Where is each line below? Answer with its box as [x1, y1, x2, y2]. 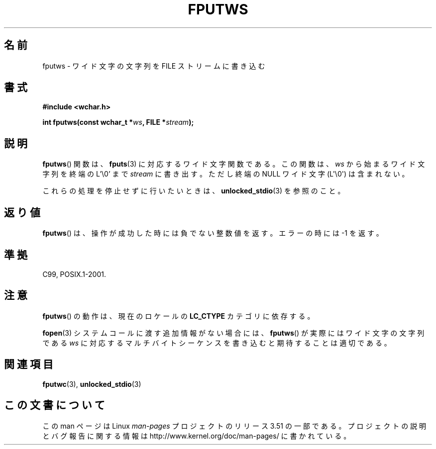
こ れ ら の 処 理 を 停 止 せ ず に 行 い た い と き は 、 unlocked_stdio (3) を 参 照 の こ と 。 [42, 186, 345, 195]
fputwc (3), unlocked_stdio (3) [42, 379, 141, 388]
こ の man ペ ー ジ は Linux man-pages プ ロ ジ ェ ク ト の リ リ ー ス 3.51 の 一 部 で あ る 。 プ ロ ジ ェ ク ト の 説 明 [42, 421, 427, 430]
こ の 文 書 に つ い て [4, 399, 105, 412]
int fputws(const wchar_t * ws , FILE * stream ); [42, 118, 194, 127]
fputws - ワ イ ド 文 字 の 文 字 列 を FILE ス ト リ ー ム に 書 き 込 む [42, 61, 265, 70]
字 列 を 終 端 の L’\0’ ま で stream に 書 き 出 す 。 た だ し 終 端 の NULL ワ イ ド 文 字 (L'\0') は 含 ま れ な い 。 [42, 170, 409, 179]
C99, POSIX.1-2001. [42, 269, 106, 278]
